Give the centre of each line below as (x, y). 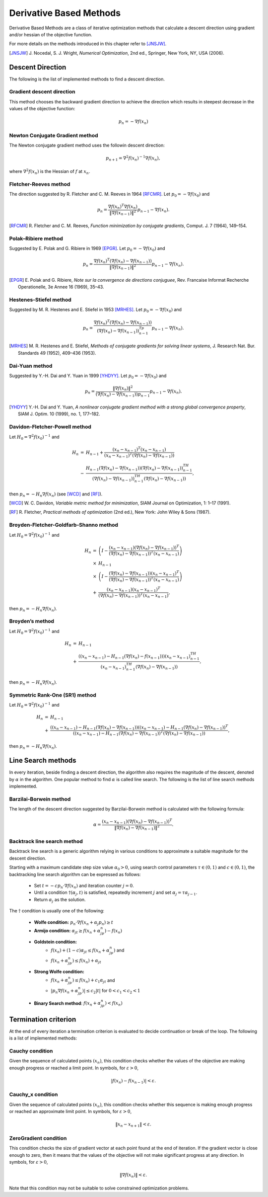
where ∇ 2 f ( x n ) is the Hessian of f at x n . (50, 172)
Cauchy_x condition (33, 1095)
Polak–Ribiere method (36, 239)
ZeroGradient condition (38, 1138)
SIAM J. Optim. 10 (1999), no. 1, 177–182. (59, 414)
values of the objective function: (42, 109)
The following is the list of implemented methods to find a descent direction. (87, 79)
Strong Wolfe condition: (59, 972)
